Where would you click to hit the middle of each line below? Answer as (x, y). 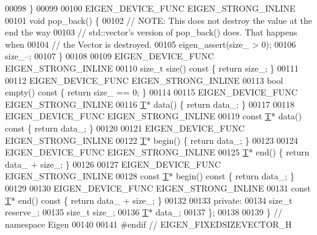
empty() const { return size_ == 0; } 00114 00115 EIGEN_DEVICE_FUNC (151, 92)
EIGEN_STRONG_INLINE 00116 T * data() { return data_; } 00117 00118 (150, 104)
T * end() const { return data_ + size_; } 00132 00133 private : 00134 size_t (149, 200)
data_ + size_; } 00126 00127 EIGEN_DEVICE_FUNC (113, 164)
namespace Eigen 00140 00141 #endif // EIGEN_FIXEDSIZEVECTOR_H (148, 224)
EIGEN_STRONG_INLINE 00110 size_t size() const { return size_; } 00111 (152, 68)
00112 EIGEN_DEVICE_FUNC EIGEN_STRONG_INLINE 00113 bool (144, 80)
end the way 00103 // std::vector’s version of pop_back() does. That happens (151, 32)
